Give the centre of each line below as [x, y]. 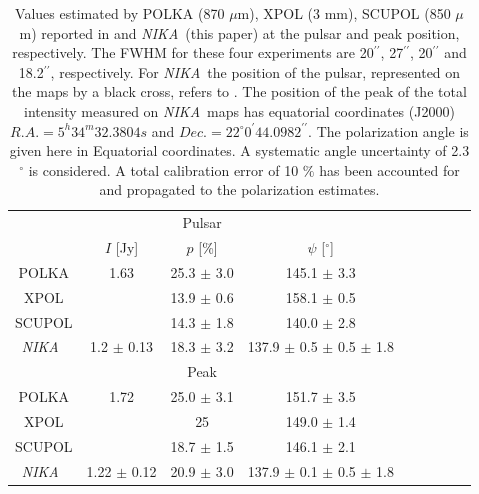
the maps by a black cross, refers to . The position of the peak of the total [239, 91]
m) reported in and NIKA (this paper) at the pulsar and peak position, [239, 32]
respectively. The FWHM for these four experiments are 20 [193, 52]
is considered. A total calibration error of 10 [163, 169]
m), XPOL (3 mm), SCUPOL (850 [344, 13]
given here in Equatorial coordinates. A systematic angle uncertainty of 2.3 [239, 150]
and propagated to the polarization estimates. [239, 189]
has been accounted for [389, 169]
